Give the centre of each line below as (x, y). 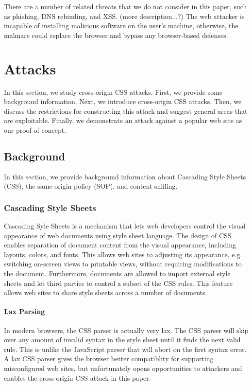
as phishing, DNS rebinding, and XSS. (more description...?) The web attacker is (124, 16)
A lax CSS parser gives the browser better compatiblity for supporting (109, 359)
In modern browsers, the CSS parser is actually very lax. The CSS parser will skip (126, 330)
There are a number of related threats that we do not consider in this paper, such (126, 6)
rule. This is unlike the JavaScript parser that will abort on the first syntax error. (125, 349)
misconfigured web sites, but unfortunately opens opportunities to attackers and (123, 368)
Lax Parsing (25, 311)
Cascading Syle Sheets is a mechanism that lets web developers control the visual (125, 226)
